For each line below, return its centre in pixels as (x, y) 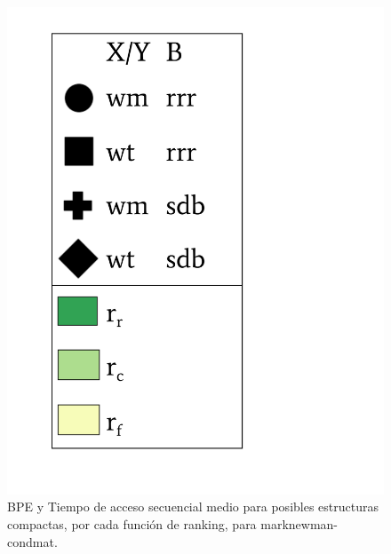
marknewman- (299, 524)
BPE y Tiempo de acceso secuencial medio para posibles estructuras (193, 507)
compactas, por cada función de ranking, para (132, 524)
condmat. (32, 541)
